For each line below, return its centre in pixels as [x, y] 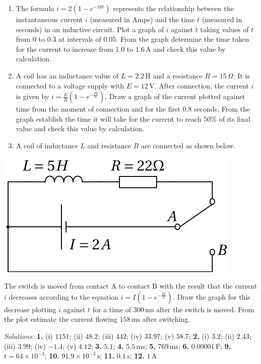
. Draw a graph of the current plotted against [175, 96]
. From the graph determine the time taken [183, 39]
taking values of [224, 29]
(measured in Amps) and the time [142, 19]
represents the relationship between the [173, 8]
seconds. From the [222, 109]
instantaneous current [49, 19]
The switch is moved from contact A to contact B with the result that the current [131, 286]
